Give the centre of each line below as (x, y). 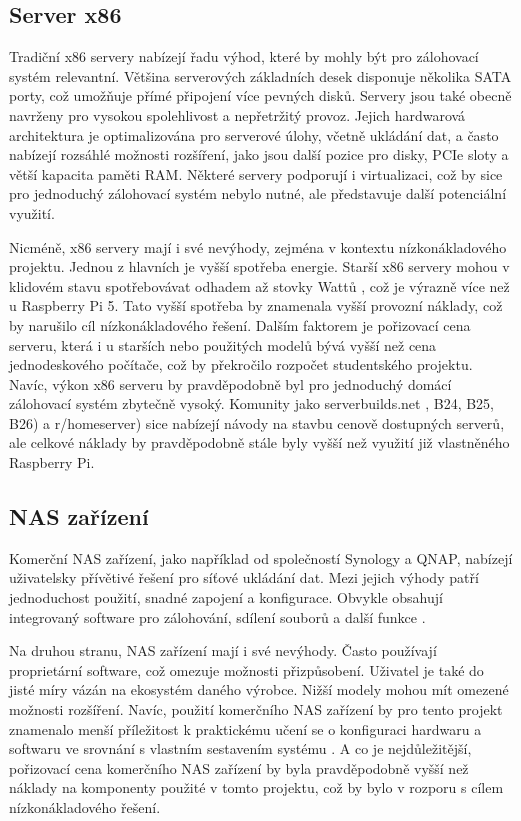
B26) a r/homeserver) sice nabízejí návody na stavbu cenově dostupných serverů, (257, 422)
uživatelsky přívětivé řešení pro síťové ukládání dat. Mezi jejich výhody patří (244, 577)
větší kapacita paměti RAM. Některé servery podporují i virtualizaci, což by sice (256, 173)
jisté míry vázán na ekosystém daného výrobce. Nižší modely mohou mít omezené (259, 689)
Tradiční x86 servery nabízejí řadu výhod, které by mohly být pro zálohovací (244, 56)
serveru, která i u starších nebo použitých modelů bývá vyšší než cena (223, 344)
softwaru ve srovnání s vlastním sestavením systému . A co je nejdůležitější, (240, 748)
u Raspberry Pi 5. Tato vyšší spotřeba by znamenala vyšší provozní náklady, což (256, 305)
